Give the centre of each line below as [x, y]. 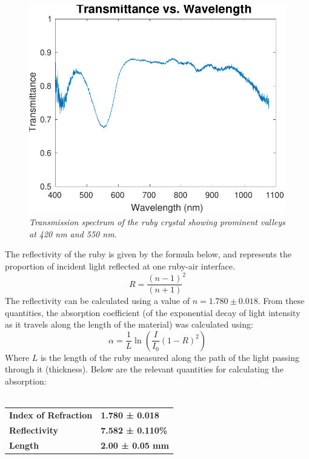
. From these [281, 301]
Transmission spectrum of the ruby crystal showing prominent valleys [157, 222]
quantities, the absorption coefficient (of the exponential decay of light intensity [153, 312]
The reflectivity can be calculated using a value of [97, 301]
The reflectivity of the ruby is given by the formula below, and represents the [148, 254]
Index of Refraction [51, 415]
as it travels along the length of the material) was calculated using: [129, 324]
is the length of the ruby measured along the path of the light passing [170, 357]
